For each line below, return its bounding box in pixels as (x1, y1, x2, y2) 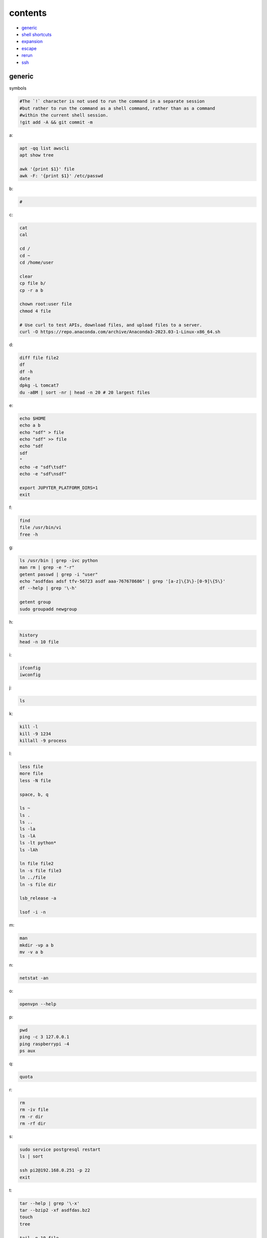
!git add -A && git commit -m (19, 119, 93, 125)
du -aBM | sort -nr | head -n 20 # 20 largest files (19, 389, 150, 395)
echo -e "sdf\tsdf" (19, 464, 67, 470)
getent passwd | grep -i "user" (19, 571, 98, 577)
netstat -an (19, 975, 49, 980)
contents (9, 7, 47, 18)
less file (19, 764, 44, 770)
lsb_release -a (19, 895, 56, 901)
